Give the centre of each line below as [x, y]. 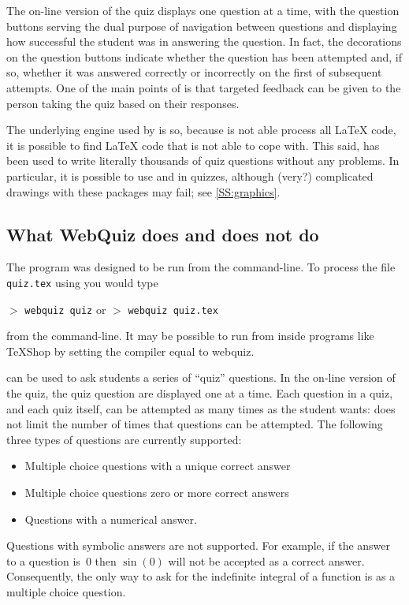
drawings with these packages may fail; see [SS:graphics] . [143, 191]
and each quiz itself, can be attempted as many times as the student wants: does [201, 408]
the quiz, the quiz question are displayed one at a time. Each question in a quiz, [200, 393]
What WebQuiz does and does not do [163, 234]
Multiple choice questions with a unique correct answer [158, 466]
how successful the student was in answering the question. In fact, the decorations [204, 41]
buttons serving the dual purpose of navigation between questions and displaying [202, 26]
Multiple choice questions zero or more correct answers [157, 492]
